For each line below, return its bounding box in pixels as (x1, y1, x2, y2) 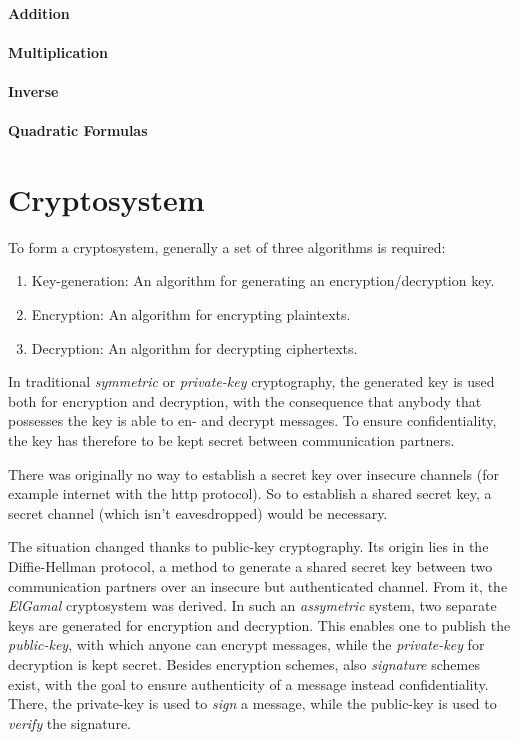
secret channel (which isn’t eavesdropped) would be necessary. (8, 502, 388, 523)
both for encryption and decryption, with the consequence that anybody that (8, 390, 482, 411)
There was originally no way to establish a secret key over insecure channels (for (8, 463, 500, 484)
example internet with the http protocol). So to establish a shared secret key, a (8, 483, 492, 504)
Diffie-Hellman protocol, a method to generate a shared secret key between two (8, 556, 493, 576)
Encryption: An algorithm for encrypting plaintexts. (31, 304, 351, 325)
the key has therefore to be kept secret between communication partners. (8, 430, 455, 451)
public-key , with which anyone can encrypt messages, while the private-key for (8, 634, 485, 655)
